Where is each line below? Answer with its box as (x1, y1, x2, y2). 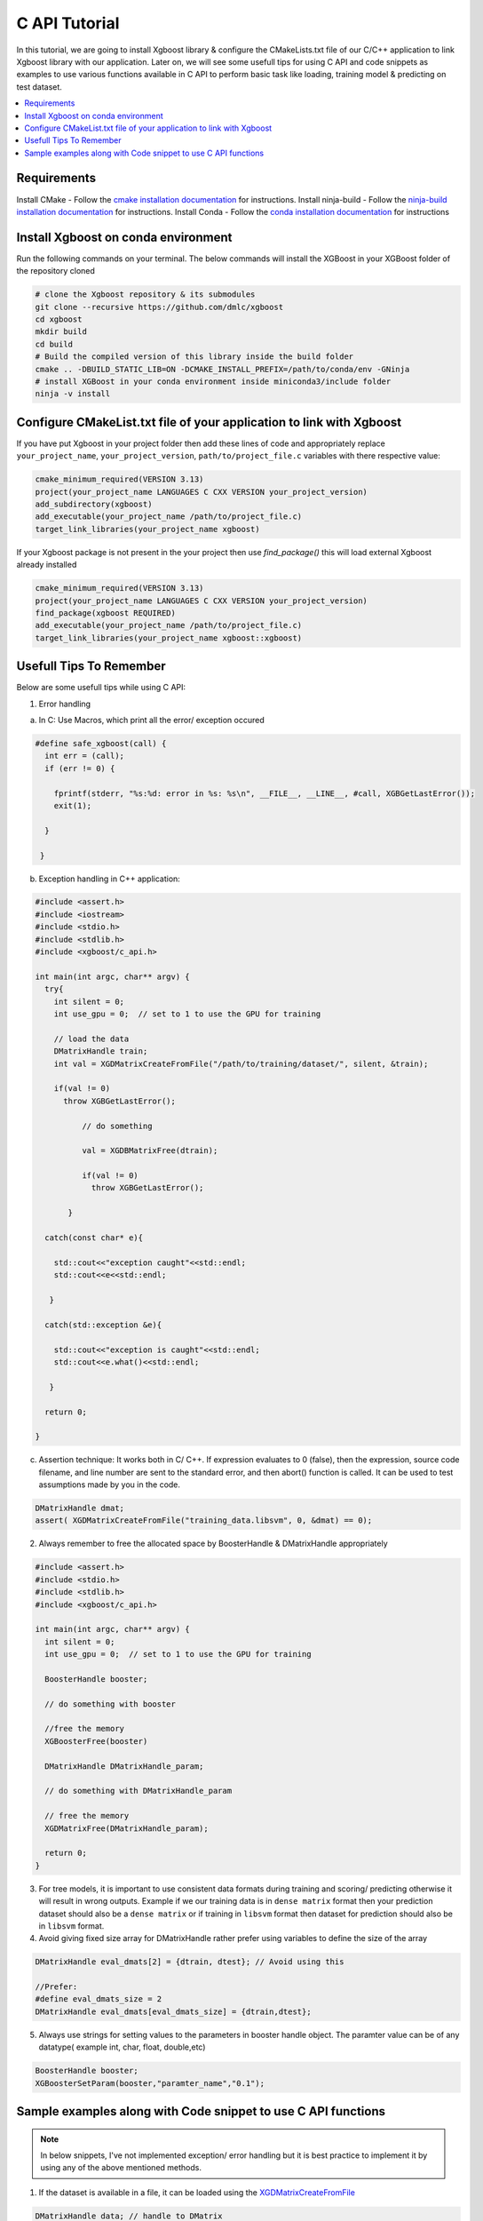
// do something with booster (44, 1699, 177, 1709)
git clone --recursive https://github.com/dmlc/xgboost (35, 302, 284, 312)
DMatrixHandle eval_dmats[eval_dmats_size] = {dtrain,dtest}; (35, 2006, 312, 2017)
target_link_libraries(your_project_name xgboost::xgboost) (35, 633, 303, 643)
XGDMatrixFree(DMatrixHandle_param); (44, 1823, 209, 1834)
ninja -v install (35, 389, 111, 399)
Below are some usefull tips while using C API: (16, 682, 186, 693)
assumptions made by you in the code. (38, 1479, 181, 1490)
